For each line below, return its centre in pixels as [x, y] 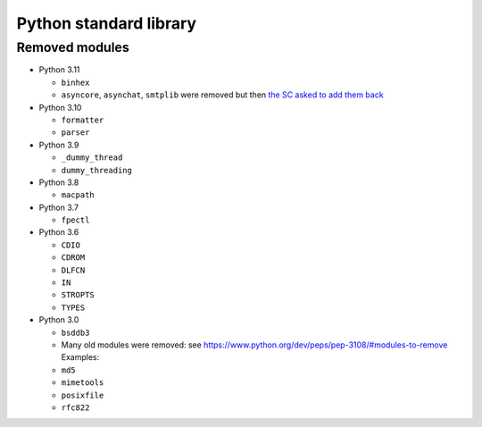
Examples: [80, 357]
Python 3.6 [59, 232]
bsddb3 [75, 332]
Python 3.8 [59, 182]
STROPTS [78, 295]
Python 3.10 [60, 107]
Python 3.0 [59, 320]
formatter [83, 120]
